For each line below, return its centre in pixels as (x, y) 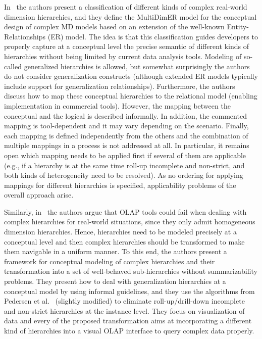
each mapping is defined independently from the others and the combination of (126, 135)
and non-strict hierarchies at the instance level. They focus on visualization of (124, 310)
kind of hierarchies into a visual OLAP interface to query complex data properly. (129, 330)
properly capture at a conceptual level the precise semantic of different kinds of (126, 46)
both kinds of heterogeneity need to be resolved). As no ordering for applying (124, 175)
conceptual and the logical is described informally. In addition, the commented (125, 115)
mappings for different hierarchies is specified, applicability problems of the (120, 185)
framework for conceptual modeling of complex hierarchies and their (110, 261)
